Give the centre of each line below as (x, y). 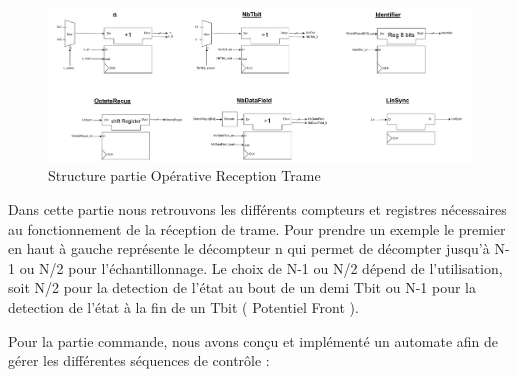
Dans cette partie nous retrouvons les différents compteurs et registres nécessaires (257, 208)
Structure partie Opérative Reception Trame (184, 175)
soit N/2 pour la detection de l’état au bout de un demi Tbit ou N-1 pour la (242, 287)
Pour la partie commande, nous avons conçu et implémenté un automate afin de (253, 340)
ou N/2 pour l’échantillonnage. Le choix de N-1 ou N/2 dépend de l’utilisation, (261, 267)
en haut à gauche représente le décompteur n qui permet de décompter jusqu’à (249, 248)
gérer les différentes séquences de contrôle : (139, 360)
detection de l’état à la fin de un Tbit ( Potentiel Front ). (183, 306)
